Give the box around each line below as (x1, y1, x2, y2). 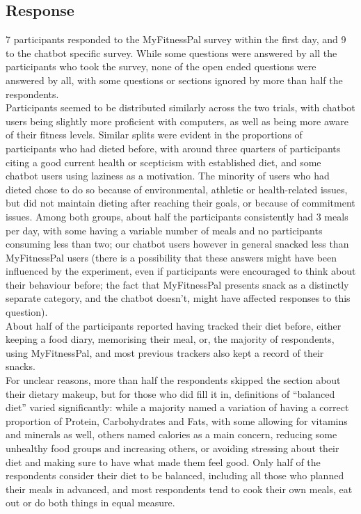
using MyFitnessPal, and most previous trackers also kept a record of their (6, 345, 324, 360)
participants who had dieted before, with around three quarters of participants (6, 140, 341, 155)
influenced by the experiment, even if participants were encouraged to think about (6, 264, 356, 278)
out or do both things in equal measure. (6, 495, 175, 510)
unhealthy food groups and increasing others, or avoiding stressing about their (6, 441, 339, 456)
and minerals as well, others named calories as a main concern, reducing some (6, 427, 337, 442)
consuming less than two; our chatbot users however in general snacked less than (6, 236, 349, 251)
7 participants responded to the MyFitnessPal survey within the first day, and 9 (6, 32, 346, 47)
